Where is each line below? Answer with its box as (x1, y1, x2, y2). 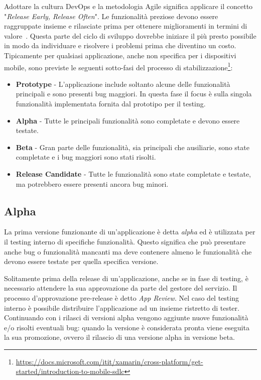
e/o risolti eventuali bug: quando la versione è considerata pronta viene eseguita (4, 322, 249, 332)
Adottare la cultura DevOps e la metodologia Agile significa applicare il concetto (4, 1, 253, 11)
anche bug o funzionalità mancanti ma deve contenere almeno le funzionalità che (4, 246, 252, 257)
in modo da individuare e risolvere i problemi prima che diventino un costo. (4, 40, 236, 51)
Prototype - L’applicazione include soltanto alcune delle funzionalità (16, 78, 230, 89)
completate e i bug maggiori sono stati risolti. (16, 152, 156, 162)
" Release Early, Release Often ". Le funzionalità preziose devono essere (4, 11, 218, 21)
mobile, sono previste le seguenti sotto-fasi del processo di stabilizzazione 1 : (4, 60, 233, 72)
